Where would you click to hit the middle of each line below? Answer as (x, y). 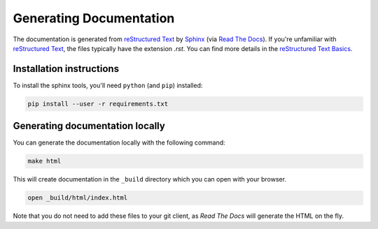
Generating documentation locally (89, 126)
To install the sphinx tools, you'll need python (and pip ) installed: (108, 85)
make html (44, 161)
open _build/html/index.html (78, 198)
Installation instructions (66, 69)
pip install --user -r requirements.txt (98, 104)
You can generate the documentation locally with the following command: (119, 142)
